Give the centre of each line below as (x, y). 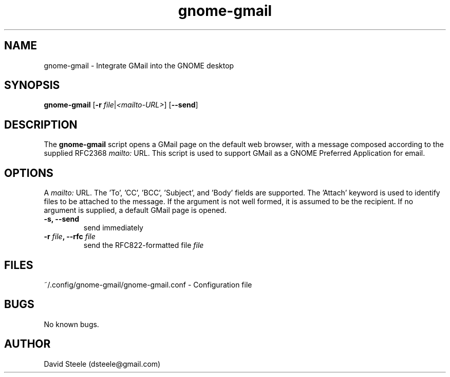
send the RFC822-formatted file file (144, 245)
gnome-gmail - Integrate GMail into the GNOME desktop (139, 65)
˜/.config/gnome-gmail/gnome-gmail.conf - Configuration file (148, 284)
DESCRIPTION (41, 124)
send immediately (113, 228)
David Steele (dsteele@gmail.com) (102, 364)
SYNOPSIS (32, 85)
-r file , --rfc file (70, 237)
